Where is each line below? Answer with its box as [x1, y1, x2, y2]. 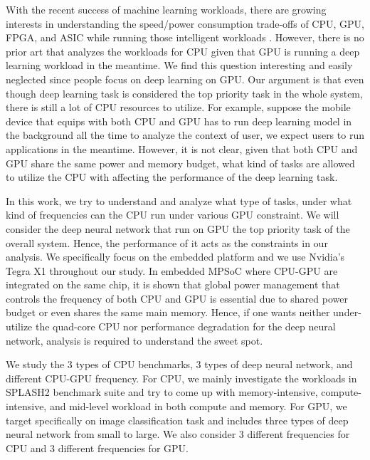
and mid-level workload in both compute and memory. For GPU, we [49, 399, 347, 414]
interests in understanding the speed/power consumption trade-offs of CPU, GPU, [6, 16, 364, 31]
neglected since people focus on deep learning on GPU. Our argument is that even [6, 71, 364, 86]
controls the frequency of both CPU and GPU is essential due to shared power [6, 291, 348, 305]
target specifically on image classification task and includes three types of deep [6, 412, 349, 427]
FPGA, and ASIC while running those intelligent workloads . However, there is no [6, 30, 364, 45]
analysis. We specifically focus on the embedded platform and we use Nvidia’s [6, 249, 345, 264]
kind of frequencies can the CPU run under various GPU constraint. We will [6, 207, 339, 222]
